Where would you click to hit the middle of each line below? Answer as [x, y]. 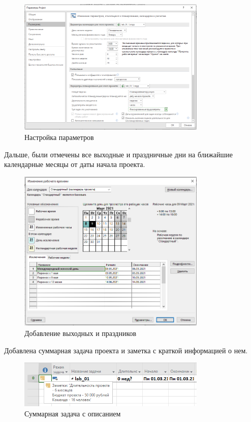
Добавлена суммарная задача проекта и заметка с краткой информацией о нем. [126, 350]
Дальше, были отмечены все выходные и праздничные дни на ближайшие [119, 154]
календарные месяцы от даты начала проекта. [75, 164]
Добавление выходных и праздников [81, 333]
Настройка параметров [59, 137]
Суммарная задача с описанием [73, 414]
